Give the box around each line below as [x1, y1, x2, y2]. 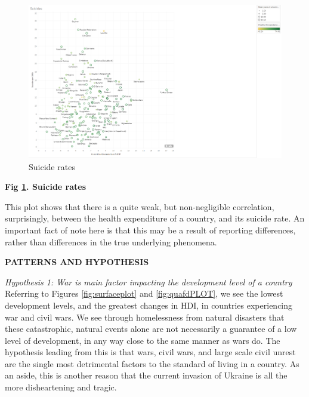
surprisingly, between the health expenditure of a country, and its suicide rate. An [5, 212, 305, 224]
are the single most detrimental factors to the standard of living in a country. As [5, 357, 299, 370]
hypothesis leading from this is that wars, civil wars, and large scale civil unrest [5, 346, 296, 358]
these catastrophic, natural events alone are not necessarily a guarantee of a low [5, 322, 297, 335]
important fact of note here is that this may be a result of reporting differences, [5, 223, 296, 236]
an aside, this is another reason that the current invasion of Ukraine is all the [5, 369, 288, 381]
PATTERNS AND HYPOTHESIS [5, 256, 149, 268]
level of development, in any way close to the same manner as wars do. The [5, 334, 280, 346]
